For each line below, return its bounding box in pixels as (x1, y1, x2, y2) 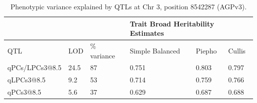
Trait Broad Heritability (129, 18, 214, 28)
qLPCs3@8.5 (7, 75, 46, 85)
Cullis (228, 45, 246, 55)
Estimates (129, 28, 164, 38)
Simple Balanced (129, 45, 180, 55)
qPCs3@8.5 (7, 87, 42, 97)
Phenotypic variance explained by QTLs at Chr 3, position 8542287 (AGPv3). (10, 1, 247, 11)
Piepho (196, 45, 217, 55)
